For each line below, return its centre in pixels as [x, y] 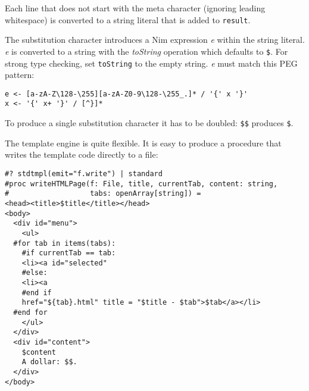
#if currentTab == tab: [69, 253]
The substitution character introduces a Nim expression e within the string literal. [155, 40]
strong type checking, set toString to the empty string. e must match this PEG [151, 63]
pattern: [20, 75]
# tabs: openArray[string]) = [103, 194]
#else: [35, 273]
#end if [37, 293]
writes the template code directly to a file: [82, 154]
